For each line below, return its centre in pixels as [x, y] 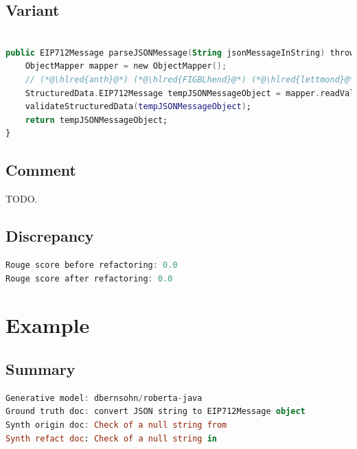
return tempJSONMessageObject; [96, 120]
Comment [41, 170]
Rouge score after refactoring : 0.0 [89, 278]
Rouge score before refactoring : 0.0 [92, 265]
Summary [41, 368]
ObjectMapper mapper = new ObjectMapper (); [126, 66]
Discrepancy [50, 236]
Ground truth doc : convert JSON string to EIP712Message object [156, 412]
